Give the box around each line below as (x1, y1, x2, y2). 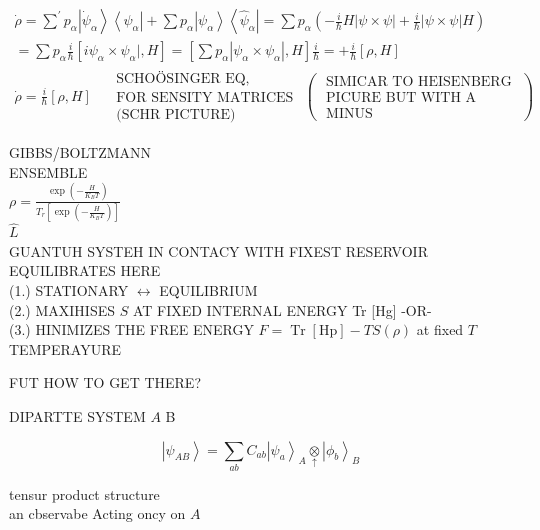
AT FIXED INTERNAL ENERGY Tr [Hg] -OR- (132, 299, 432, 320)
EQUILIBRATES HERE (9, 260, 161, 281)
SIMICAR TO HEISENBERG (326, 75, 512, 90)
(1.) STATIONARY (9, 280, 129, 300)
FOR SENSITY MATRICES (116, 91, 294, 106)
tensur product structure (9, 483, 160, 504)
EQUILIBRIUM (159, 280, 258, 300)
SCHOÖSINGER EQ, (116, 72, 250, 87)
